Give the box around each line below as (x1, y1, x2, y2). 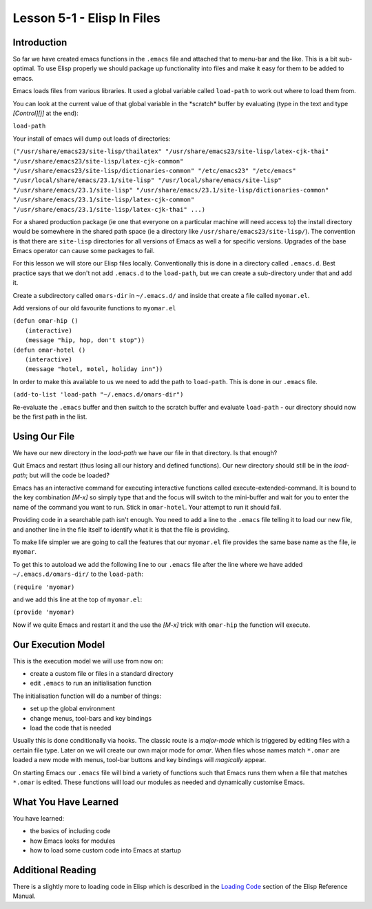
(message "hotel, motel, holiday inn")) (25, 366, 163, 373)
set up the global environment (30, 704, 115, 713)
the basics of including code (30, 827, 111, 835)
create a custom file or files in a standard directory (30, 670, 174, 678)
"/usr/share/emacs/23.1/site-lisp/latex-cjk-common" (12, 196, 195, 203)
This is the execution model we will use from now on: (12, 657, 163, 665)
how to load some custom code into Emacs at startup (30, 846, 182, 855)
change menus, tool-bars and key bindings (30, 714, 152, 722)
